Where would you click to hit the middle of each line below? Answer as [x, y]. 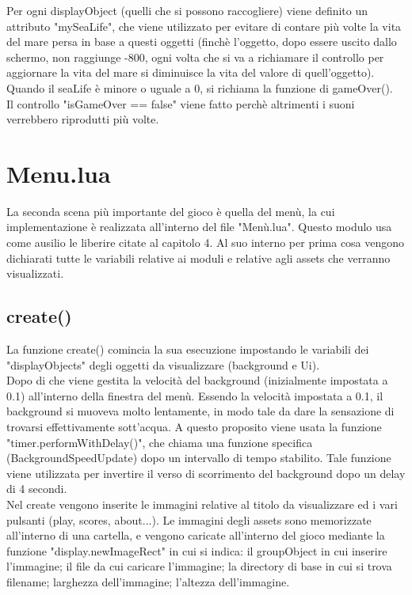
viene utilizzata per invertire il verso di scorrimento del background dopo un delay [206, 473]
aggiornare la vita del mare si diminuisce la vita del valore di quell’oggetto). [191, 72]
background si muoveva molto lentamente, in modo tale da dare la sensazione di [200, 411]
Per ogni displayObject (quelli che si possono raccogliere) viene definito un [187, 10]
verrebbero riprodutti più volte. [83, 119]
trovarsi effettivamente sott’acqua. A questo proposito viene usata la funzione [194, 427]
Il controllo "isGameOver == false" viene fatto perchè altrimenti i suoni [181, 103]
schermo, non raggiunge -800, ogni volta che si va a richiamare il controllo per [195, 57]
